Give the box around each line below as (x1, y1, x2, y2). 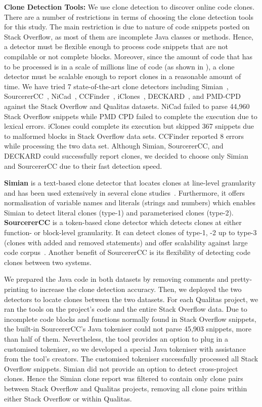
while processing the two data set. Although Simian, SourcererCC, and (4, 140, 224, 151)
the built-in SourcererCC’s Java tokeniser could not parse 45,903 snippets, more (4, 323, 251, 334)
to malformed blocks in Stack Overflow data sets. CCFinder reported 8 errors (4, 130, 244, 141)
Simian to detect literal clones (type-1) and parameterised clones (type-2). (4, 207, 234, 217)
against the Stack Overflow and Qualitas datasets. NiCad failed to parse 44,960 (4, 100, 250, 111)
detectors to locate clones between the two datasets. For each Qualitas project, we (4, 293, 258, 304)
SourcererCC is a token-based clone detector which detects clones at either (4, 217, 242, 228)
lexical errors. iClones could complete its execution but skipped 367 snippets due (4, 121, 254, 131)
